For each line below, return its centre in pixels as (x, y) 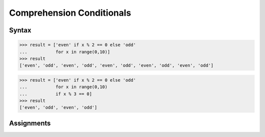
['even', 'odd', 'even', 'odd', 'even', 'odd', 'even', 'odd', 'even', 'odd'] (116, 66)
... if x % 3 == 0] (56, 94)
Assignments (30, 123)
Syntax (20, 30)
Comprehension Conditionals (70, 13)
